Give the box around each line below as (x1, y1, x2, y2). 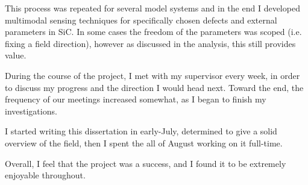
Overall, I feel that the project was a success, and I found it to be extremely (5, 157, 286, 169)
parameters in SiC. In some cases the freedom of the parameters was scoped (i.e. (5, 25, 302, 38)
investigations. (5, 104, 57, 117)
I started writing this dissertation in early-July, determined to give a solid (5, 125, 277, 137)
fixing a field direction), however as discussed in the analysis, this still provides (5, 37, 296, 49)
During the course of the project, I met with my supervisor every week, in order (5, 69, 300, 81)
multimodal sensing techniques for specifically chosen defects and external (5, 13, 277, 26)
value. (5, 49, 27, 61)
